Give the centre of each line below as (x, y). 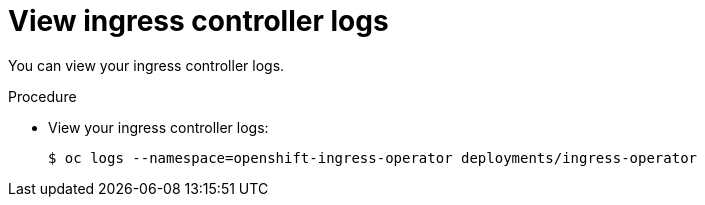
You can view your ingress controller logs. (146, 65)
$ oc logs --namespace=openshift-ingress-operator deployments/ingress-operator (373, 157)
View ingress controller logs (198, 21)
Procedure (42, 96)
